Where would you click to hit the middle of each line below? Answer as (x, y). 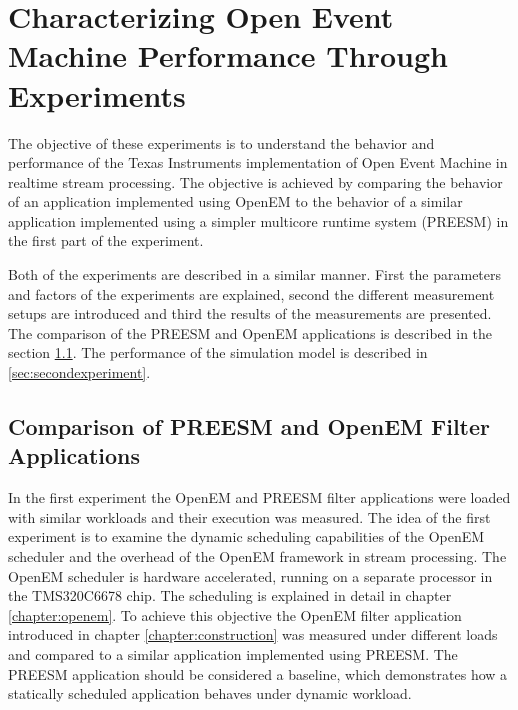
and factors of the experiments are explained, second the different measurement (251, 293)
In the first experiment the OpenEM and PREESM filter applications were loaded (259, 497)
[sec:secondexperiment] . (79, 372)
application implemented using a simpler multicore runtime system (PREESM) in (258, 220)
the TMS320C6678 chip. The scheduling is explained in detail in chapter (230, 595)
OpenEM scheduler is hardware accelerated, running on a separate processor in (250, 575)
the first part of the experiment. (106, 240)
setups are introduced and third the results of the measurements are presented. (250, 313)
